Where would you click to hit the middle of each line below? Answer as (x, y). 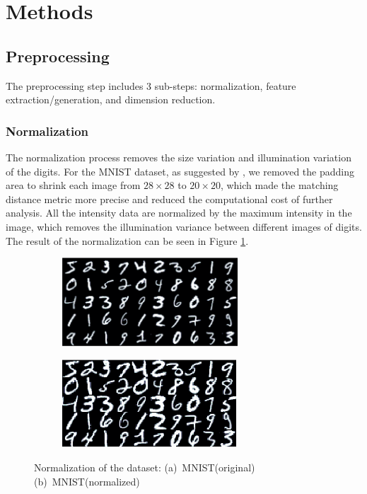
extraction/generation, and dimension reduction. (111, 99)
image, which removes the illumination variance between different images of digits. (184, 226)
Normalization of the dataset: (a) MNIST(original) (145, 467)
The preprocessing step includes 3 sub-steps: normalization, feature (151, 85)
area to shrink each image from (73, 185)
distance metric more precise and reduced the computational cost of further (169, 199)
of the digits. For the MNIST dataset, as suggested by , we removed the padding (180, 171)
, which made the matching (279, 185)
